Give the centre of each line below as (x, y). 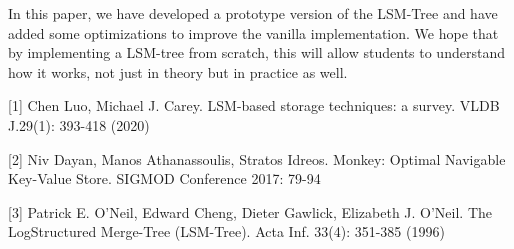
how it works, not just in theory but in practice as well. (178, 71)
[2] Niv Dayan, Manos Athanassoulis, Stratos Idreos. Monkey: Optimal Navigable (257, 158)
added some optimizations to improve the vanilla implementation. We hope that (253, 32)
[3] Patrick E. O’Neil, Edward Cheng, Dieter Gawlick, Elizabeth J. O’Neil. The (250, 211)
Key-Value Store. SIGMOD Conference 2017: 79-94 (164, 178)
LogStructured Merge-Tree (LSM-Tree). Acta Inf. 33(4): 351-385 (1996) (226, 231)
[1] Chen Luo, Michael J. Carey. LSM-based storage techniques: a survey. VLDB (254, 105)
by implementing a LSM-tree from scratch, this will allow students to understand (256, 52)
